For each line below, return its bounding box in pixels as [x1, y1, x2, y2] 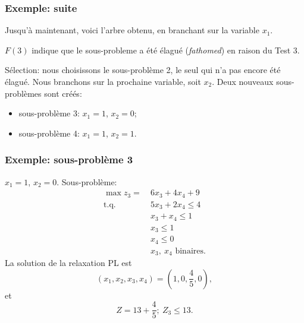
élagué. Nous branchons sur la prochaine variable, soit [5, 75, 201, 87]
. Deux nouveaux [212, 75, 274, 87]
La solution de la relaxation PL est [5, 256, 132, 269]
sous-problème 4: [18, 126, 80, 139]
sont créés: [44, 87, 82, 99]
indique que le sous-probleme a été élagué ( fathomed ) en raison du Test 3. [32, 43, 300, 56]
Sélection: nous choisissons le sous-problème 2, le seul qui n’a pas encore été [5, 64, 281, 76]
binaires [175, 246, 203, 255]
